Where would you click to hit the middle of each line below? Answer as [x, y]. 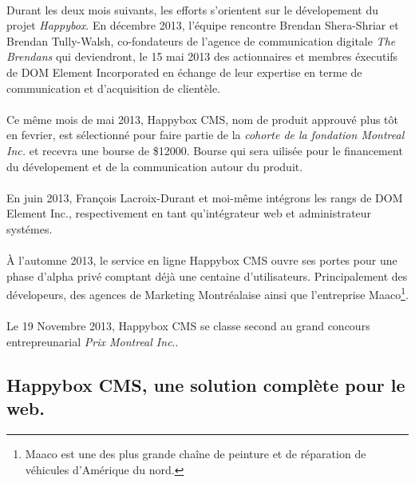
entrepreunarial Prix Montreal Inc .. [93, 341]
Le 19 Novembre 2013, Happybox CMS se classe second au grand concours [188, 326]
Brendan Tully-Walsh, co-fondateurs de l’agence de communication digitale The [201, 40]
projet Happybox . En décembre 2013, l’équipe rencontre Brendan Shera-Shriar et [203, 25]
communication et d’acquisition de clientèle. [114, 88]
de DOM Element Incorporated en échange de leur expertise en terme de [184, 72]
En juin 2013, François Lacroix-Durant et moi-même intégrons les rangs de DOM [205, 197]
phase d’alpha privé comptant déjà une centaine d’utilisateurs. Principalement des [207, 275]
